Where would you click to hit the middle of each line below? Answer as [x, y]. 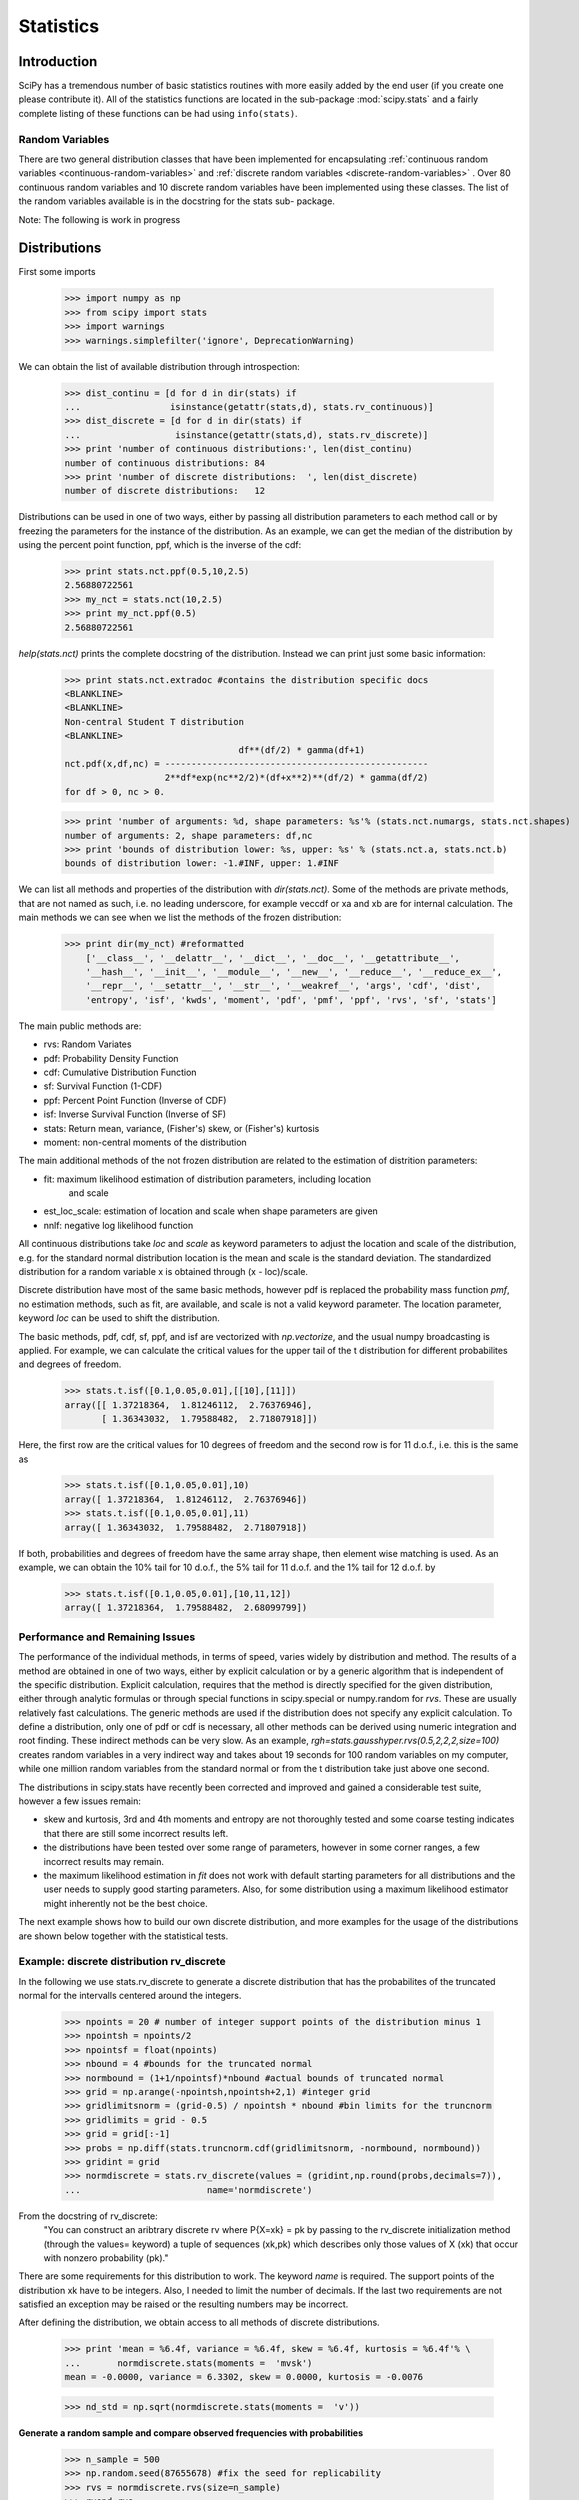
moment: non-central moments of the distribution [145, 1142]
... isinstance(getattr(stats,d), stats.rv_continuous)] [249, 406]
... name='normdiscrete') [188, 2189]
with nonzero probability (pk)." [106, 2257]
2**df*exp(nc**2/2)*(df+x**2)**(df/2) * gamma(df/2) [296, 778]
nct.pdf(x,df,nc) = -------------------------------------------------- [246, 763]
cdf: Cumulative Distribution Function [120, 1072]
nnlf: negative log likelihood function [118, 1225]
